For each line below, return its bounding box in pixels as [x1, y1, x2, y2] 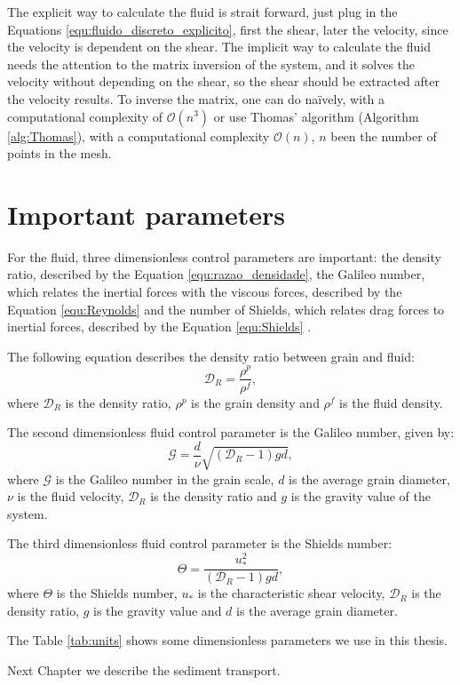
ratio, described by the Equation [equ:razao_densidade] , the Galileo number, [7, 265, 425, 283]
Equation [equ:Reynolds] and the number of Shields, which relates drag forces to [7, 299, 445, 318]
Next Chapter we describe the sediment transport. [7, 661, 281, 680]
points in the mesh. [7, 144, 112, 163]
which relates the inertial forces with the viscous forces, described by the [7, 283, 402, 301]
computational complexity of [7, 107, 163, 125]
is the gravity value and [93, 601, 222, 619]
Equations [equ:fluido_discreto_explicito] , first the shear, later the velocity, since [7, 20, 448, 38]
